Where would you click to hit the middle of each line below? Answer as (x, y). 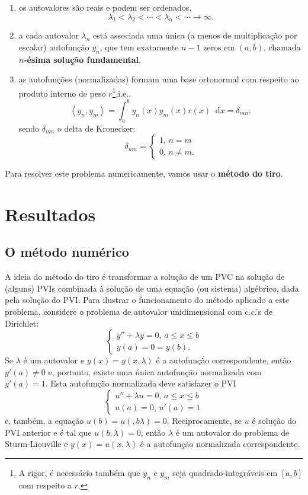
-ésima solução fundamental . (82, 59)
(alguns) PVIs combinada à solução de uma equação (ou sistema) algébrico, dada (152, 288)
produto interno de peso (62, 93)
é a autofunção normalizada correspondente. (220, 444)
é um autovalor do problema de (232, 432)
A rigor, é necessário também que (79, 472)
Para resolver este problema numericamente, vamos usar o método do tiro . (144, 173)
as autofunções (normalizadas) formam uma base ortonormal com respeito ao (159, 79)
